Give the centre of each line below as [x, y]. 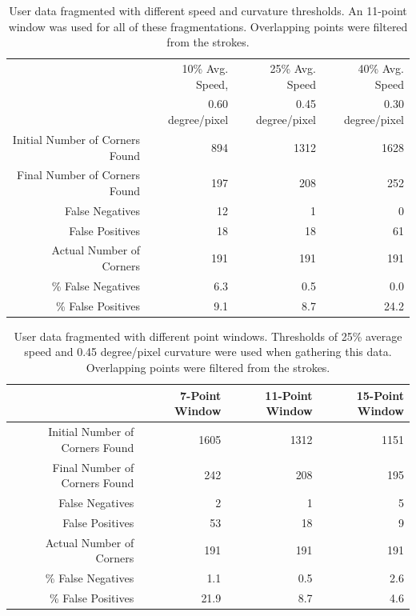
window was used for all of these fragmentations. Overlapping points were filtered [208, 26]
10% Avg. [205, 68]
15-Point [380, 395]
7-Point [201, 395]
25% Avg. [293, 68]
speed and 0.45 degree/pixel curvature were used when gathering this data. [208, 352]
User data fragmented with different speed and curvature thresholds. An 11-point [208, 10]
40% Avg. [381, 68]
